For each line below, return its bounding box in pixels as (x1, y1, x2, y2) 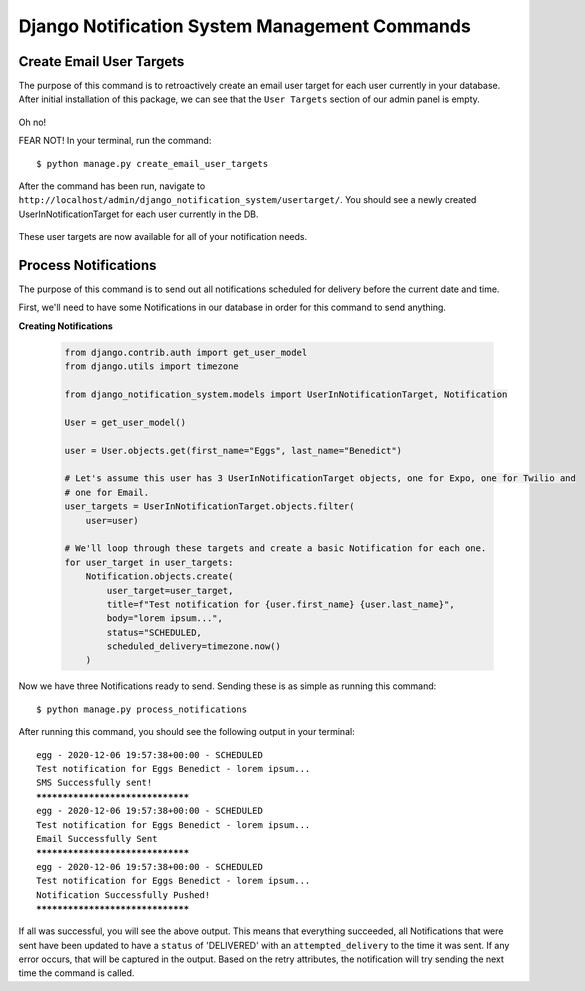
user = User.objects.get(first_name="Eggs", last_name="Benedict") (64, 445, 403, 456)
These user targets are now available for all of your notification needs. (18, 231, 308, 243)
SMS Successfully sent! (36, 777, 153, 789)
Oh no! (18, 116, 47, 128)
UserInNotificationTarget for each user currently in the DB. (18, 208, 259, 220)
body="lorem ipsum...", (106, 613, 224, 624)
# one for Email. (64, 486, 150, 498)
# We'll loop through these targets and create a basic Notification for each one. (64, 543, 487, 554)
